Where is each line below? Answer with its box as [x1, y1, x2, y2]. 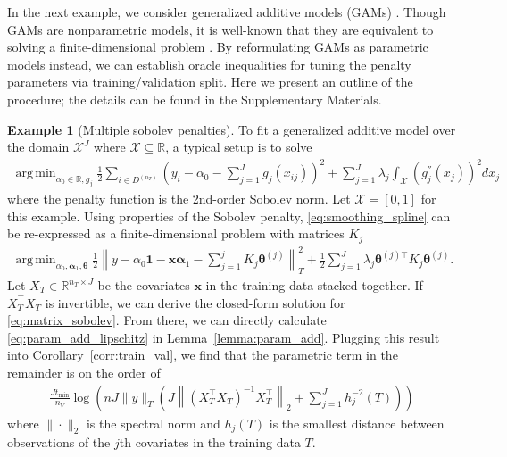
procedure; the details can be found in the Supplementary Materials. [7, 89, 382, 108]
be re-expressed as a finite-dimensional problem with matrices [7, 224, 345, 243]
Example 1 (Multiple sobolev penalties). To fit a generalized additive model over [7, 120, 456, 138]
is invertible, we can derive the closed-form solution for [45, 293, 345, 312]
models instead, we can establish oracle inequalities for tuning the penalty [7, 54, 411, 73]
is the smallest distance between [269, 413, 445, 432]
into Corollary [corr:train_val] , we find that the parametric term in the [7, 345, 398, 364]
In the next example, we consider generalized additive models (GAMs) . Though [7, 3, 446, 21]
